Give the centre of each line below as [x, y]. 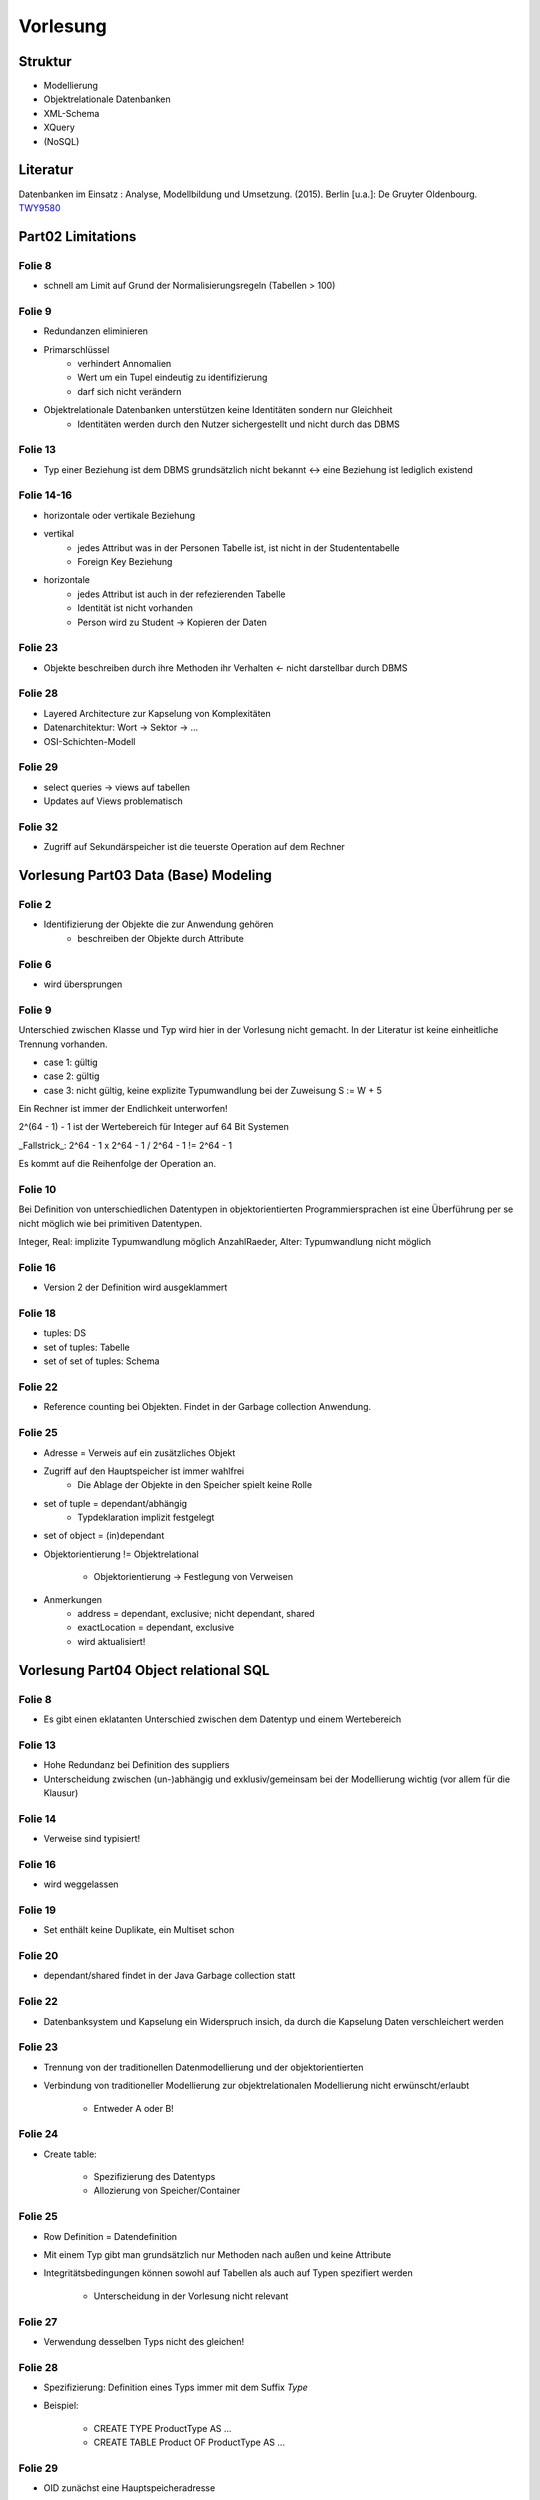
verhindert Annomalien [124, 363]
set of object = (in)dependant [104, 1536]
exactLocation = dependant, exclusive [156, 1627]
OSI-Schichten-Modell [89, 741]
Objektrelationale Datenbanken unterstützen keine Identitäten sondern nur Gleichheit [218, 410]
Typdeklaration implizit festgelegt [146, 1517]
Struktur [45, 61]
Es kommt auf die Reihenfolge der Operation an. [117, 1164]
